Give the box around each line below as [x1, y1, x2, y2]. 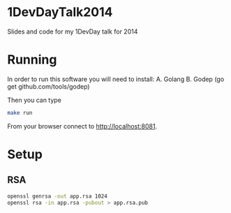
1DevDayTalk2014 [7, 4, 113, 20]
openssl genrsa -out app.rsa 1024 [7, 193, 108, 200]
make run [7, 109, 33, 116]
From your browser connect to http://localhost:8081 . [7, 122, 158, 130]
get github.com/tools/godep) [7, 82, 90, 91]
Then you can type [7, 96, 61, 104]
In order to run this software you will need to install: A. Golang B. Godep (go [7, 75, 225, 83]
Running [7, 52, 57, 68]
